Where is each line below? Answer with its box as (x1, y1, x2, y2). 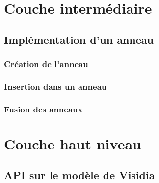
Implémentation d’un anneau (4, 32, 154, 47)
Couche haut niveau (4, 133, 141, 153)
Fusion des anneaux (4, 103, 83, 115)
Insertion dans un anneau (4, 80, 107, 92)
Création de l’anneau (4, 58, 88, 70)
